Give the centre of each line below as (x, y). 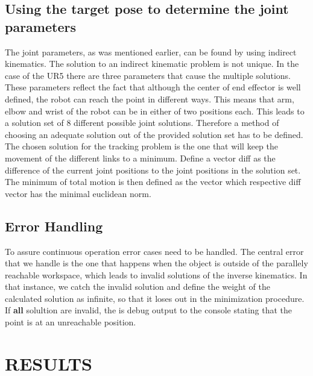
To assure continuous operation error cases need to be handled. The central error (154, 251)
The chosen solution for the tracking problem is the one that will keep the (141, 146)
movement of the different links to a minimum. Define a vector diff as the (140, 158)
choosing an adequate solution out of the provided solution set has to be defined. (154, 134)
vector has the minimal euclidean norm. (78, 193)
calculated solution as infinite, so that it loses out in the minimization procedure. (155, 298)
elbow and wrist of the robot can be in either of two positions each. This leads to (155, 111)
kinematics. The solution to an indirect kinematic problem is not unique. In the (152, 64)
